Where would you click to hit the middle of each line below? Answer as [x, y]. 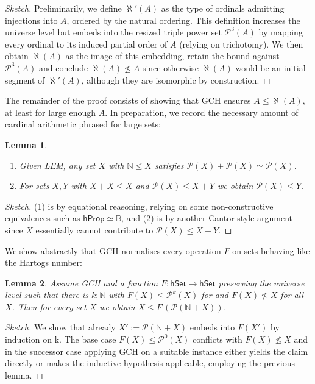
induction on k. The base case [61, 339]
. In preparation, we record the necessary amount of [202, 112]
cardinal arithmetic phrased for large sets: [83, 124]
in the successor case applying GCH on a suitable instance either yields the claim [157, 351]
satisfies [169, 165]
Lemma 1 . [26, 144]
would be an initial [271, 67]
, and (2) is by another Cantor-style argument [207, 218]
